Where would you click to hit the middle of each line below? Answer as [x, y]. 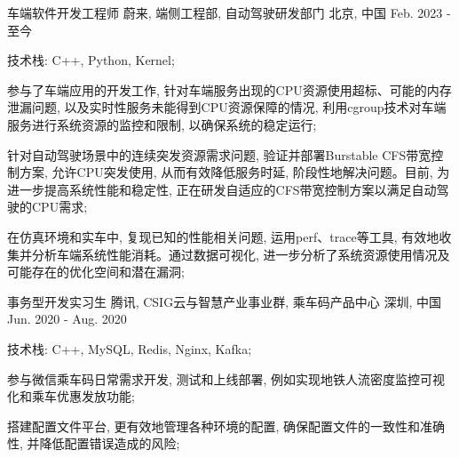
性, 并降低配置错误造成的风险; [94, 443]
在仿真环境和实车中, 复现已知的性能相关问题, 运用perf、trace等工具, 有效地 [223, 236]
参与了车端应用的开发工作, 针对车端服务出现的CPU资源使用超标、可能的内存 [229, 89]
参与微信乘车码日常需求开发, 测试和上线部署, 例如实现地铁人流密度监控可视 [226, 378]
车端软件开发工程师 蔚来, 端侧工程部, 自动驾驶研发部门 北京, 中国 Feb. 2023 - [229, 12]
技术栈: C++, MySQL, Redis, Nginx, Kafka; [130, 348]
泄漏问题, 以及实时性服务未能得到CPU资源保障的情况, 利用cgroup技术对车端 [227, 107]
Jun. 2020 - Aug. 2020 [67, 319]
